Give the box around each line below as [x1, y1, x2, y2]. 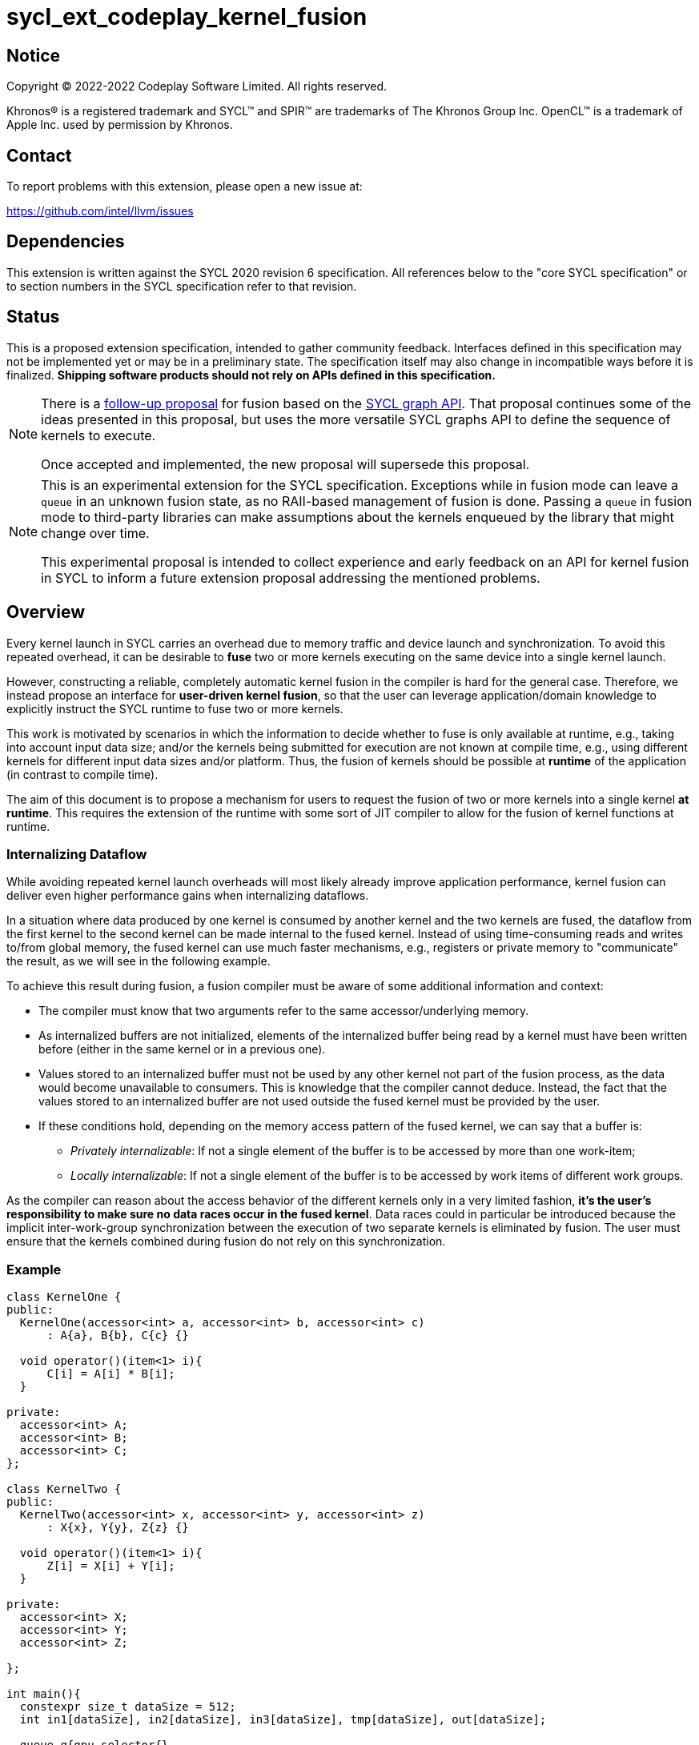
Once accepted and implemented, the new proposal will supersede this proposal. [41, 455, 530, 472]
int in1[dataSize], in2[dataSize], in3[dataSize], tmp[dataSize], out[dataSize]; [19, 1713, 547, 1727]
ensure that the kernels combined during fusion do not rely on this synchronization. [6, 1234, 446, 1249]
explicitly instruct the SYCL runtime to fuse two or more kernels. [6, 701, 343, 716]
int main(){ [6, 1687, 81, 1701]
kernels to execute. [41, 427, 156, 443]
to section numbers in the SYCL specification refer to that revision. [6, 279, 357, 293]
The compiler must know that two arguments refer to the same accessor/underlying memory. [38, 1004, 529, 1018]
